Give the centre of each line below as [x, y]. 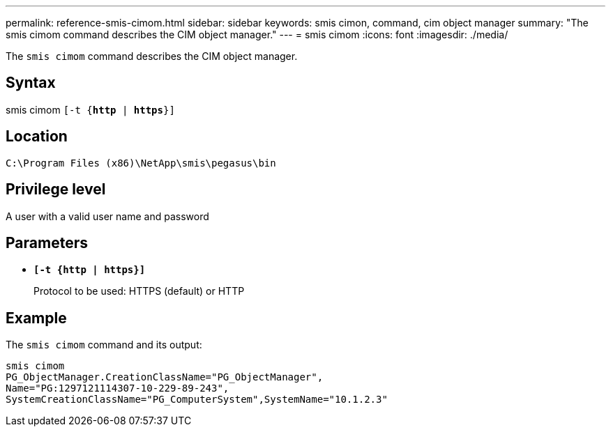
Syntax [31, 83]
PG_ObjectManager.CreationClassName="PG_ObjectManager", [165, 377]
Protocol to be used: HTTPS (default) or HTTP [139, 291]
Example [36, 318]
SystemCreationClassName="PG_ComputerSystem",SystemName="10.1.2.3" [197, 400]
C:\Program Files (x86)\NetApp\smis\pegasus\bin [141, 163]
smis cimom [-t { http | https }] [90, 109]
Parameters [47, 242]
